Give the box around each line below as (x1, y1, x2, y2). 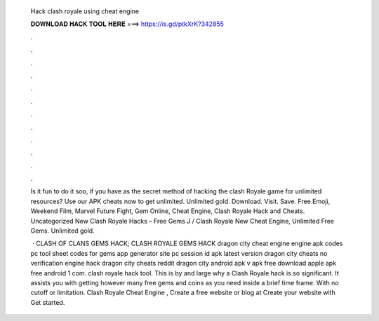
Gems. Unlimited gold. (30, 226, 95, 235)
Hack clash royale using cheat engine (30, 7, 140, 15)
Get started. (30, 298, 65, 306)
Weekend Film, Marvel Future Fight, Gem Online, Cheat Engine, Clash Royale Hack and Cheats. (30, 207, 305, 215)
